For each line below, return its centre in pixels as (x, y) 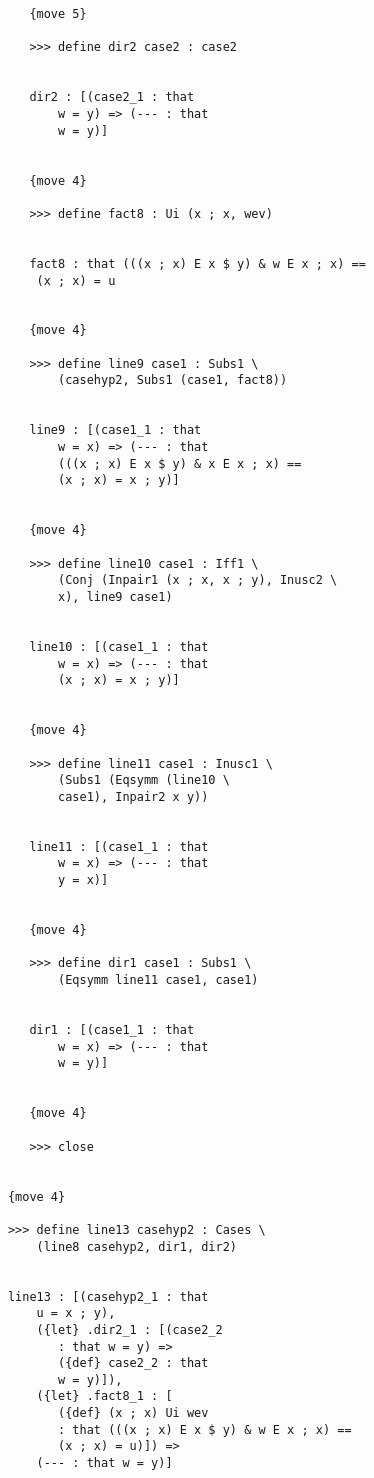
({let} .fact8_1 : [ (104, 1396)
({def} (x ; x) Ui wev (133, 1413)
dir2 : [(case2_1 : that (112, 97)
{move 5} (58, 14)
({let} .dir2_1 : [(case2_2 (129, 1329)
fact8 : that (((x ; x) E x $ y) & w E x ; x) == (197, 263)
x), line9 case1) (115, 596)
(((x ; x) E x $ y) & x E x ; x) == (180, 463)
